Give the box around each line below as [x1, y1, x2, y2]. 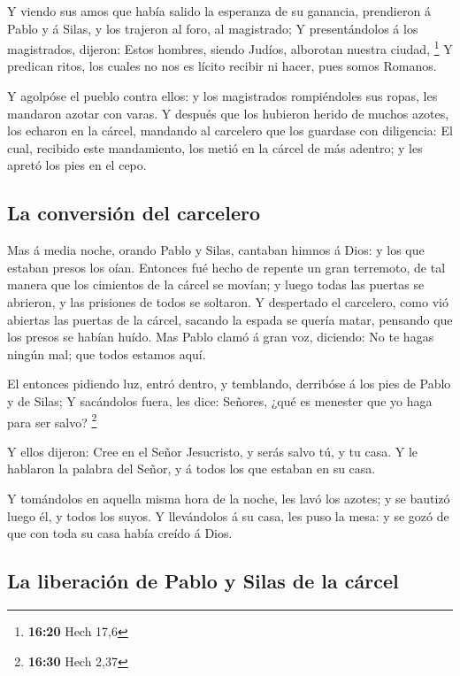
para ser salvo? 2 [7, 410, 97, 431]
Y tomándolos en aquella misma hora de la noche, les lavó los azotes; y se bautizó [7, 488, 450, 507]
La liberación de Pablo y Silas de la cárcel [7, 567, 399, 595]
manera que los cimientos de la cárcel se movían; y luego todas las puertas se [7, 275, 425, 294]
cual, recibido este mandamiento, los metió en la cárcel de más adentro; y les [7, 138, 423, 157]
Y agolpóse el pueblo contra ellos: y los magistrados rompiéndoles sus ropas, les [7, 87, 438, 105]
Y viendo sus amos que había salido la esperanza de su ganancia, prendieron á [7, 2, 431, 19]
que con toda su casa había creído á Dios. [7, 524, 233, 542]
